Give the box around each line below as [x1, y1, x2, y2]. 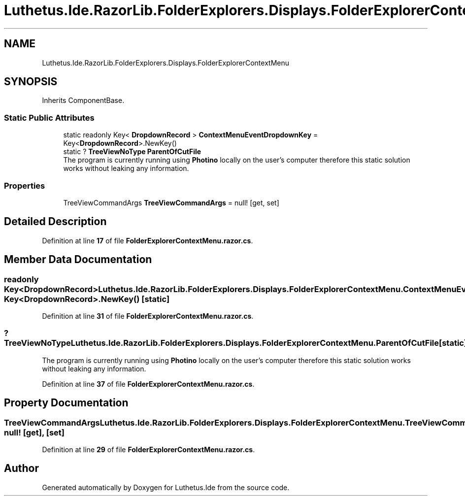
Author [4, 462, 39, 475]
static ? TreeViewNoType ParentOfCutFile [63, 147, 201, 156]
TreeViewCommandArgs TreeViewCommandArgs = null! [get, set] [63, 198, 279, 207]
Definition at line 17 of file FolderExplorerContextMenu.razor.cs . [42, 236, 253, 245]
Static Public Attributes [4, 112, 95, 123]
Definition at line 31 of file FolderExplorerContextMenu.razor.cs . [42, 312, 254, 320]
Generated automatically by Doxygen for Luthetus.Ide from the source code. [42, 483, 290, 492]
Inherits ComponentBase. [42, 96, 125, 105]
